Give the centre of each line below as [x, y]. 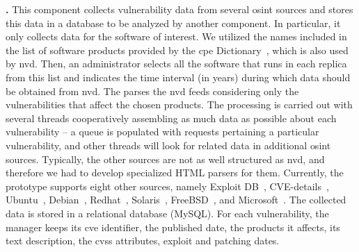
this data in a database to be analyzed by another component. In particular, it [173, 23]
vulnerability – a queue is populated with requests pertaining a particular [162, 132]
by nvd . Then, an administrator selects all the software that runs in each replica [176, 64]
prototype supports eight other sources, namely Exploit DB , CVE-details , [167, 186]
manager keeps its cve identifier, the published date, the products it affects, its [173, 227]
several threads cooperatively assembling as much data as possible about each [171, 118]
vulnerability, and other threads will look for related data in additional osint [168, 145]
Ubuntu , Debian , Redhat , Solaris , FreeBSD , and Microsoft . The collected [176, 200]
